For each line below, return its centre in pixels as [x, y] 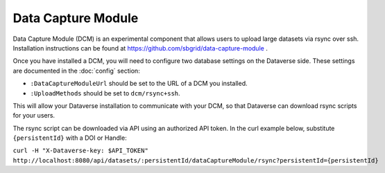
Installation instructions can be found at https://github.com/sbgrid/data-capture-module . [140, 48]
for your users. [34, 116]
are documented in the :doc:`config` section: [76, 71]
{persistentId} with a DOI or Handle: [70, 138]
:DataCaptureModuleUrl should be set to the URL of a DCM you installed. [139, 84]
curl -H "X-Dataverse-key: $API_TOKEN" [80, 151]
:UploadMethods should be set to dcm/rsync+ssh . [105, 93]
